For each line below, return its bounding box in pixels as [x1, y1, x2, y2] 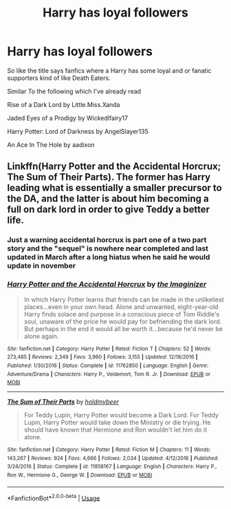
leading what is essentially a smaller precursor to [7, 182, 222, 194]
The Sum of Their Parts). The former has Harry [7, 171, 211, 183]
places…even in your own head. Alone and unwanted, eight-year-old [23, 302, 219, 311]
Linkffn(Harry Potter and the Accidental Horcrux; [7, 161, 221, 172]
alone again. [23, 332, 59, 340]
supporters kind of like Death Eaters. [7, 74, 111, 82]
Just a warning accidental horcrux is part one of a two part [7, 235, 207, 245]
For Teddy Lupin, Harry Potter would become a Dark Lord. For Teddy [23, 411, 219, 419]
